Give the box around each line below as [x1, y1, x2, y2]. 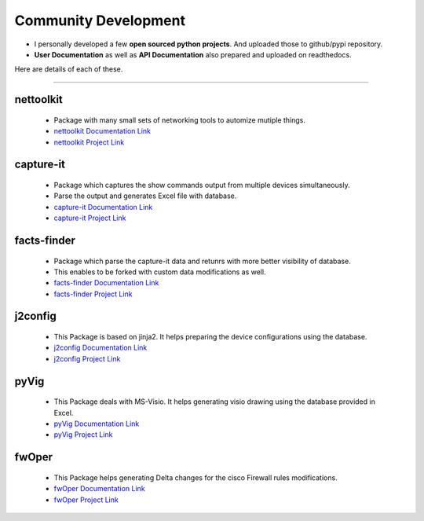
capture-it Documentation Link [53, 202, 153, 211]
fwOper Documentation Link [53, 484, 145, 493]
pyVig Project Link [53, 430, 113, 439]
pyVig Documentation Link [53, 419, 140, 428]
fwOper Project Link [53, 495, 119, 504]
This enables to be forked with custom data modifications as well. [53, 267, 266, 277]
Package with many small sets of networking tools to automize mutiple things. [53, 115, 306, 125]
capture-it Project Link [53, 213, 126, 223]
